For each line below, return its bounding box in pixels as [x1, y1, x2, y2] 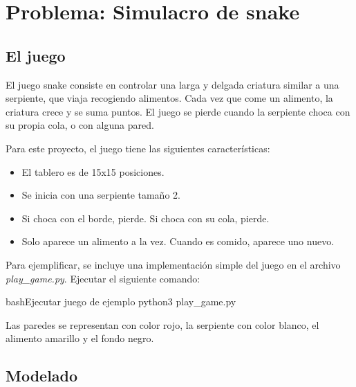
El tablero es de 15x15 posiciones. [21, 164, 165, 179]
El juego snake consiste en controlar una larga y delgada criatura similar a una [6, 77, 339, 91]
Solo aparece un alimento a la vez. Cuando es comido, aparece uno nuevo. [21, 234, 335, 249]
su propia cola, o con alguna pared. [6, 118, 154, 132]
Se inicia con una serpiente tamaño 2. [21, 188, 180, 202]
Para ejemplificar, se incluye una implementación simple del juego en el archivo [6, 257, 341, 271]
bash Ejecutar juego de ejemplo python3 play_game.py [6, 294, 236, 309]
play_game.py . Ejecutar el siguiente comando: [6, 271, 200, 285]
